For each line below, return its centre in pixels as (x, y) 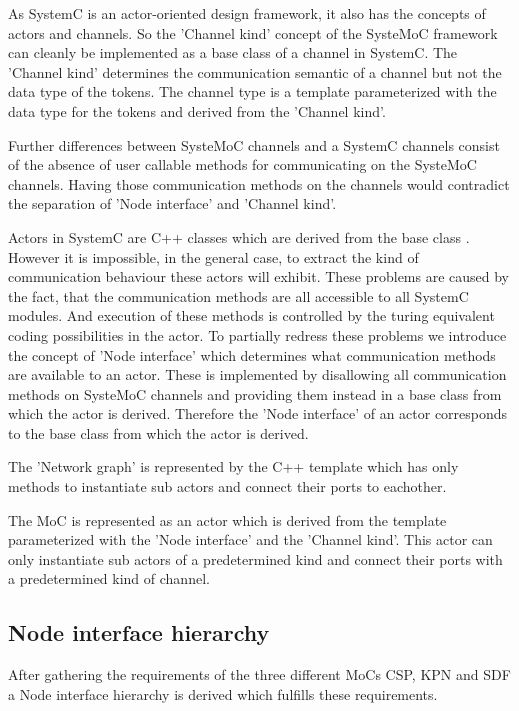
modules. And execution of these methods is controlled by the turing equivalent (251, 315)
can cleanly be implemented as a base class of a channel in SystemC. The (233, 52)
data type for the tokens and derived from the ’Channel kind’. (197, 110)
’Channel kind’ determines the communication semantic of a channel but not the (255, 71)
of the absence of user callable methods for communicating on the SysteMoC (242, 164)
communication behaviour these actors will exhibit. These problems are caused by (259, 276)
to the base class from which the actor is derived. (158, 432)
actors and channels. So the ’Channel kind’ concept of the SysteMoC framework (253, 32)
